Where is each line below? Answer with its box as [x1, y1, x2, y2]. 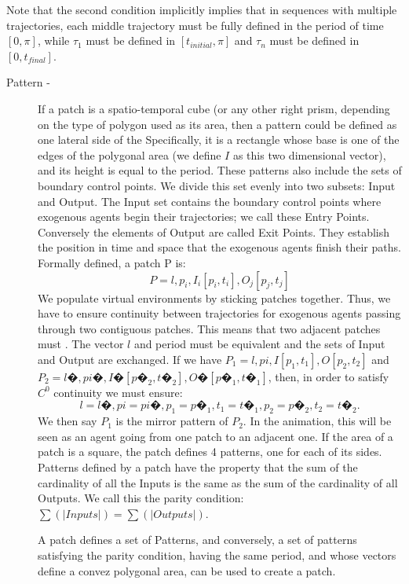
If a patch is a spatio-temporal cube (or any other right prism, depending [38, 100, 390, 116]
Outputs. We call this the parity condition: [38, 490, 244, 506]
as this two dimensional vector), [232, 146, 386, 163]
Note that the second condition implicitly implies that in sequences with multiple [6, 2, 397, 17]
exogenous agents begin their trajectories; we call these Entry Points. [38, 208, 370, 225]
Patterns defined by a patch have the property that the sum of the [38, 459, 358, 476]
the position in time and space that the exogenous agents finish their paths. [38, 239, 401, 255]
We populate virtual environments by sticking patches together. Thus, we [38, 289, 391, 306]
